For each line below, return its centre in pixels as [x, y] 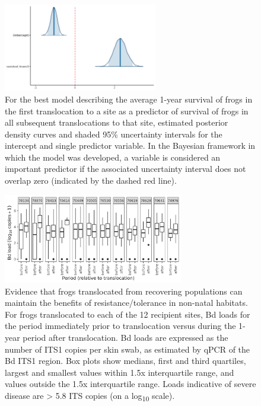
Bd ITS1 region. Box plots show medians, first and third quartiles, [125, 361]
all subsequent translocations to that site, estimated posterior [117, 122]
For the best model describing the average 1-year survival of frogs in [129, 99]
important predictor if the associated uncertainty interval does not [125, 169]
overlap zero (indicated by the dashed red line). [91, 180]
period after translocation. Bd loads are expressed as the [125, 338]
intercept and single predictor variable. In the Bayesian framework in [130, 146]
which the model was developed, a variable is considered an [113, 157]
